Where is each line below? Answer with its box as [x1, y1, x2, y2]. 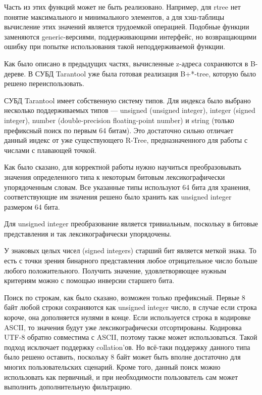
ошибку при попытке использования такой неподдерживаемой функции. [4, 41, 226, 52]
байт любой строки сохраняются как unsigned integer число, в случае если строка [4, 302, 257, 312]
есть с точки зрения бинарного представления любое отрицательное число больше [4, 255, 257, 266]
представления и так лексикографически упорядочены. [4, 228, 172, 239]
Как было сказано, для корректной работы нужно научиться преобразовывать [4, 162, 241, 172]
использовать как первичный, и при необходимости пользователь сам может [4, 371, 238, 382]
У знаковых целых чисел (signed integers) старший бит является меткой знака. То [4, 245, 256, 256]
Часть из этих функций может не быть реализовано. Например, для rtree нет [4, 2, 241, 12]
